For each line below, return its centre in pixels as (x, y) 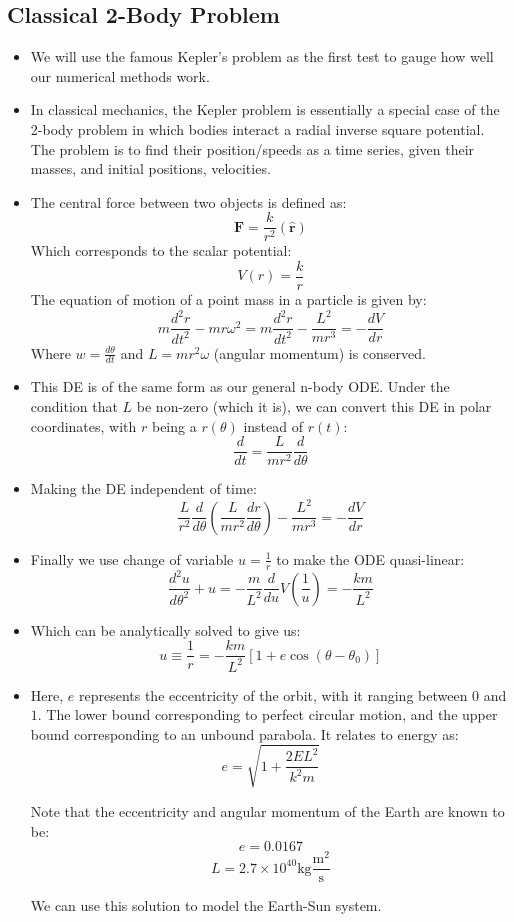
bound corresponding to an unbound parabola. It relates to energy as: (244, 733)
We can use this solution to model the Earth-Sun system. (206, 905)
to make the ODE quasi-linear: (370, 558)
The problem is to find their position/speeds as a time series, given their (252, 148)
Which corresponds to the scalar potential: (161, 250)
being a (174, 425)
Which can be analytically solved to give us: (165, 629)
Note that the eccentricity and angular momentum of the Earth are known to (267, 810)
